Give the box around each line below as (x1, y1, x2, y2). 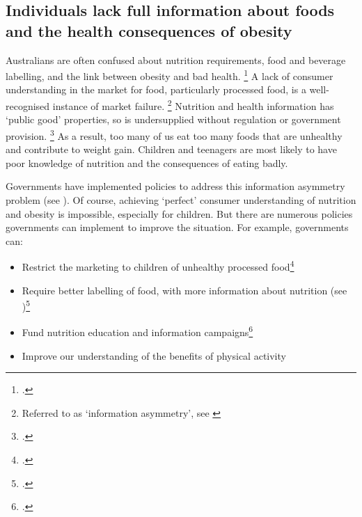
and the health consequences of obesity (6, 19, 292, 41)
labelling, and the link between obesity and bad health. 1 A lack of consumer (6, 67, 333, 83)
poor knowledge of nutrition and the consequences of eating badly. (6, 155, 288, 170)
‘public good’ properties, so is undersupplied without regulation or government (6, 112, 341, 127)
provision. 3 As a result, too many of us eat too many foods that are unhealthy (6, 126, 343, 143)
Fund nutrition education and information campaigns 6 (22, 323, 253, 340)
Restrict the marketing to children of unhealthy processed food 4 (22, 257, 294, 273)
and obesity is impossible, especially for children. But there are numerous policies (6, 206, 353, 221)
